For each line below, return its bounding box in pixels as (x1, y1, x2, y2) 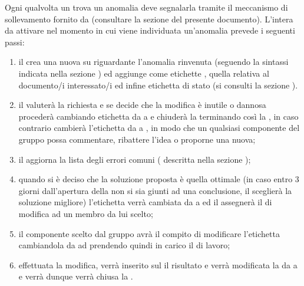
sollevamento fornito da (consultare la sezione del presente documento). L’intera (5, 12, 293, 25)
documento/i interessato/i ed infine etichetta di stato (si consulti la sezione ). (18, 78, 298, 91)
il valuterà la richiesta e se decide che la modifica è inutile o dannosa (18, 98, 266, 111)
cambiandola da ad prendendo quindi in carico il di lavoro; (18, 239, 230, 251)
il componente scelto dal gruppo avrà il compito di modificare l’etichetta (18, 227, 280, 239)
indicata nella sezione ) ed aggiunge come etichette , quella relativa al (18, 67, 269, 79)
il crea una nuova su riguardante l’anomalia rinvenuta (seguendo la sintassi (18, 55, 289, 68)
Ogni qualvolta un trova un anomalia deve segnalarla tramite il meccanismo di (5, 1, 288, 13)
